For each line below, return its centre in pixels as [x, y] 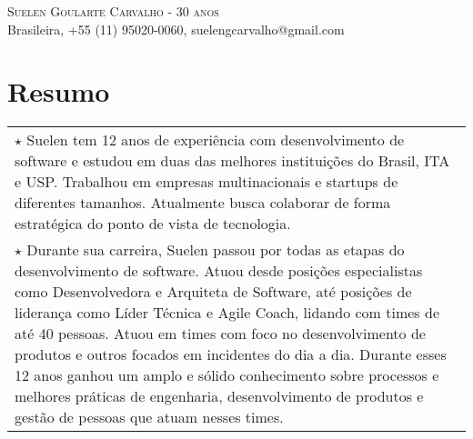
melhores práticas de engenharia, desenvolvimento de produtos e [219, 396]
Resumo [59, 91]
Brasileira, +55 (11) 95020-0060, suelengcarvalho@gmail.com [176, 29]
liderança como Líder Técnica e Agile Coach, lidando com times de [227, 313]
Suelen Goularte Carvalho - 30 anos [113, 11]
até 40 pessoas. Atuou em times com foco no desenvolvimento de [220, 334]
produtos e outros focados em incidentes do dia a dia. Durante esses [231, 354]
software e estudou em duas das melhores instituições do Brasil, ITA [232, 161]
